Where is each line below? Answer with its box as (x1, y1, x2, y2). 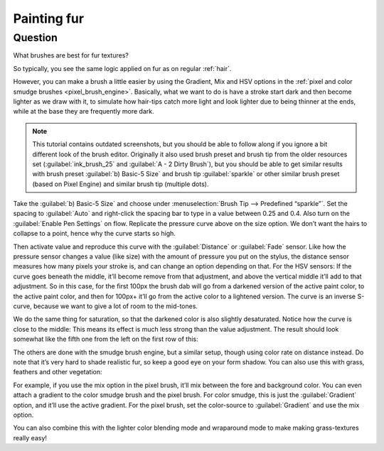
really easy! (13, 433, 48, 442)
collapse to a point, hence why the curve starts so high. (13, 229, 176, 238)
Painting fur (13, 11, 85, 26)
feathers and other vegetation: (13, 368, 102, 376)
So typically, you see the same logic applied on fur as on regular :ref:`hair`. (13, 64, 232, 72)
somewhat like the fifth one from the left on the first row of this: (13, 335, 198, 344)
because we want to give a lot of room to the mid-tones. (33, 302, 198, 310)
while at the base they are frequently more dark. (13, 107, 154, 116)
